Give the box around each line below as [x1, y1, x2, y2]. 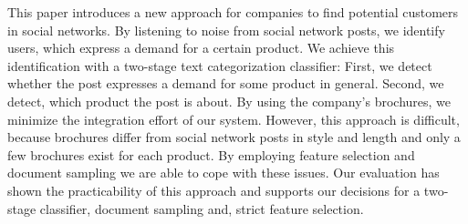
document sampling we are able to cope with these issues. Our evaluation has [7, 163, 440, 182]
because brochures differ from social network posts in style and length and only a [7, 127, 461, 147]
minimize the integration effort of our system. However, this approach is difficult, [7, 109, 460, 128]
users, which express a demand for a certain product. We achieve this [7, 38, 395, 57]
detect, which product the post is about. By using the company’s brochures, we [7, 91, 452, 110]
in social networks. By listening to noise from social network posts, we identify [7, 20, 445, 39]
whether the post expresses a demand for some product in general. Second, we [7, 74, 444, 93]
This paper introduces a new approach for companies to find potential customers [7, 3, 459, 21]
